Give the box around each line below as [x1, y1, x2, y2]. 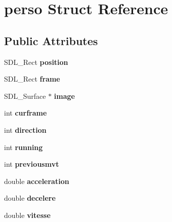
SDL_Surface [4, 90, 46, 101]
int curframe [4, 107, 47, 118]
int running [4, 141, 43, 152]
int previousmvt [4, 159, 59, 169]
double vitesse [4, 209, 51, 220]
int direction [4, 124, 47, 135]
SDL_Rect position [4, 56, 68, 67]
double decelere [4, 193, 56, 203]
